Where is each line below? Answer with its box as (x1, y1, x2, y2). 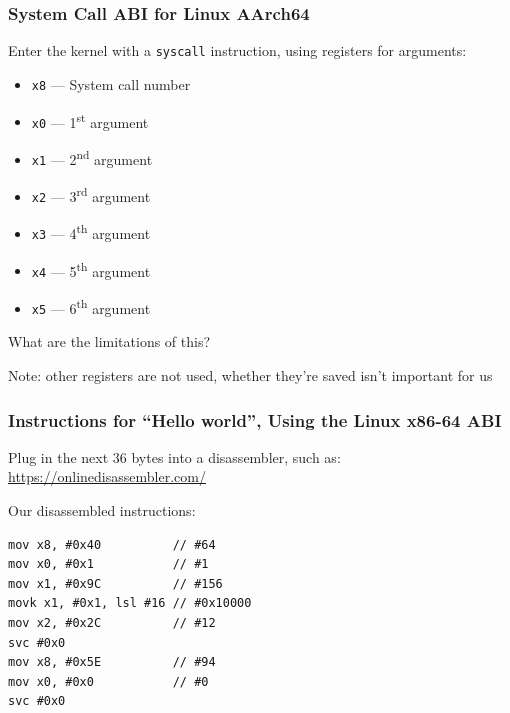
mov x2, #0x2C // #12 (8, 615, 216, 630)
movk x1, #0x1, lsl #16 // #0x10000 (8, 596, 252, 611)
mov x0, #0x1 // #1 (8, 557, 209, 572)
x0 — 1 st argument (31, 108, 149, 132)
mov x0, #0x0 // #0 (8, 674, 209, 689)
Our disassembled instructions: (8, 500, 196, 520)
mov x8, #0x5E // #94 (8, 655, 216, 670)
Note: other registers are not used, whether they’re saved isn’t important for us (8, 365, 493, 385)
